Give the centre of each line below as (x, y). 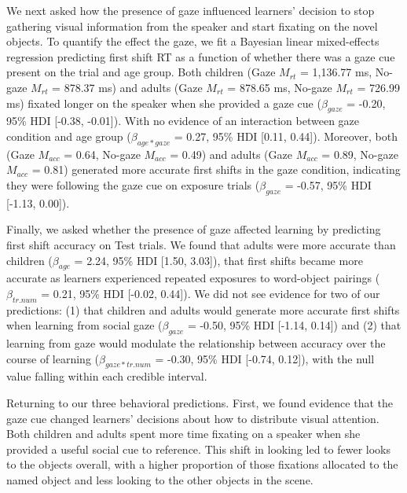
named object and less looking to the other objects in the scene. (160, 480)
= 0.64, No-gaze (102, 154)
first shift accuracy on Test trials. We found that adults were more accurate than (201, 244)
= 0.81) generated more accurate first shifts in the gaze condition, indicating (216, 169)
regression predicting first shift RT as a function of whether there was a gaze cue (201, 56)
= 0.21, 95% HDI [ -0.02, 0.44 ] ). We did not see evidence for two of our (211, 293)
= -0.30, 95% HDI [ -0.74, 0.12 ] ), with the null (265, 358)
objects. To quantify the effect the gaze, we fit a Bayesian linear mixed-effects (193, 41)
